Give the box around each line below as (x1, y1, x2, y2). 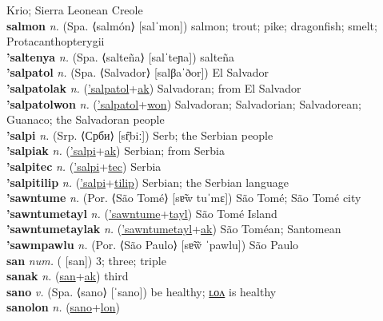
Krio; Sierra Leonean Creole (6, 2, 143, 18)
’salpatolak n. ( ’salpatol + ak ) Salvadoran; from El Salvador (6, 79, 301, 96)
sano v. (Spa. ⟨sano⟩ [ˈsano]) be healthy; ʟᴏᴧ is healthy (6, 283, 277, 299)
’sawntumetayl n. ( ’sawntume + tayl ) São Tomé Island (6, 204, 277, 221)
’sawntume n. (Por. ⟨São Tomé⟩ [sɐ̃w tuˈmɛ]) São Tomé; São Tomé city (6, 189, 361, 206)
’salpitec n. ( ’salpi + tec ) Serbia (6, 157, 162, 174)
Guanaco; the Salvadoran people (6, 111, 165, 128)
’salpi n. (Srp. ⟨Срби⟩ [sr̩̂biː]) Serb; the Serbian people (6, 126, 273, 143)
